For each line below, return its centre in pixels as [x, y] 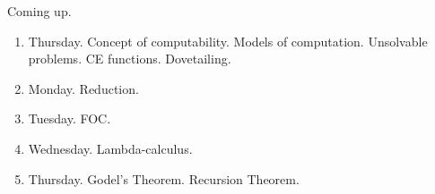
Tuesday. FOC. [70, 118]
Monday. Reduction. [83, 88]
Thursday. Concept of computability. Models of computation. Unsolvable [228, 41]
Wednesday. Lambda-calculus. [110, 148]
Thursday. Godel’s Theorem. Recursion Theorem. [164, 178]
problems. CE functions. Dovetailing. [130, 59]
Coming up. [39, 11]
